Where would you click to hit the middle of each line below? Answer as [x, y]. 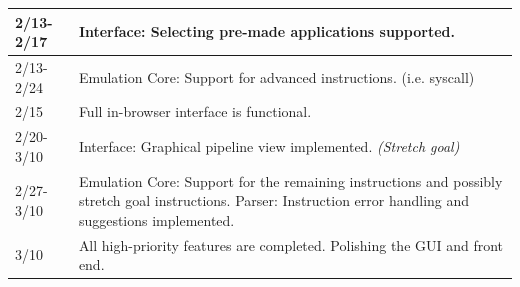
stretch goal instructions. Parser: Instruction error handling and [274, 200]
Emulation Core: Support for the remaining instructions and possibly [290, 180]
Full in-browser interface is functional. [195, 111]
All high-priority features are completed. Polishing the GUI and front [291, 244]
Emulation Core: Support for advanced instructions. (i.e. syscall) [276, 76]
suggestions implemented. [156, 219]
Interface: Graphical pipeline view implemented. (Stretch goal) [269, 146]
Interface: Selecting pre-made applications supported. [266, 31]
